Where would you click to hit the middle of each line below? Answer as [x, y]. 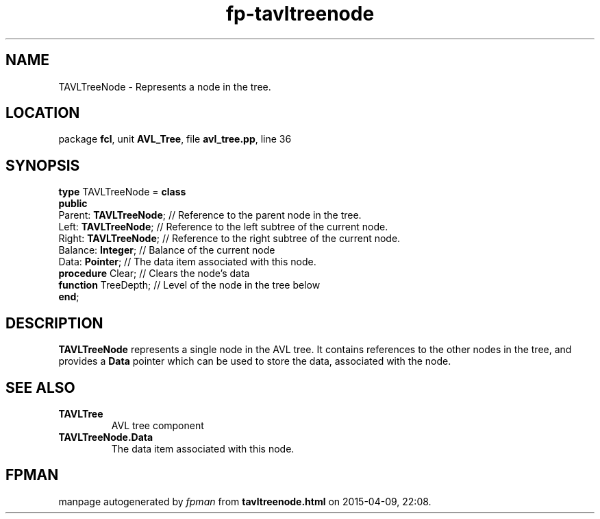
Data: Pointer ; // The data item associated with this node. [187, 262]
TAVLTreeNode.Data [106, 437]
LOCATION [43, 113]
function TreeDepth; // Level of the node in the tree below [189, 285]
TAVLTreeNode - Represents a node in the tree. [165, 86]
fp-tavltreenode [300, 14]
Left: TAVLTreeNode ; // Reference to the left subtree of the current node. [223, 227]
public [73, 204]
